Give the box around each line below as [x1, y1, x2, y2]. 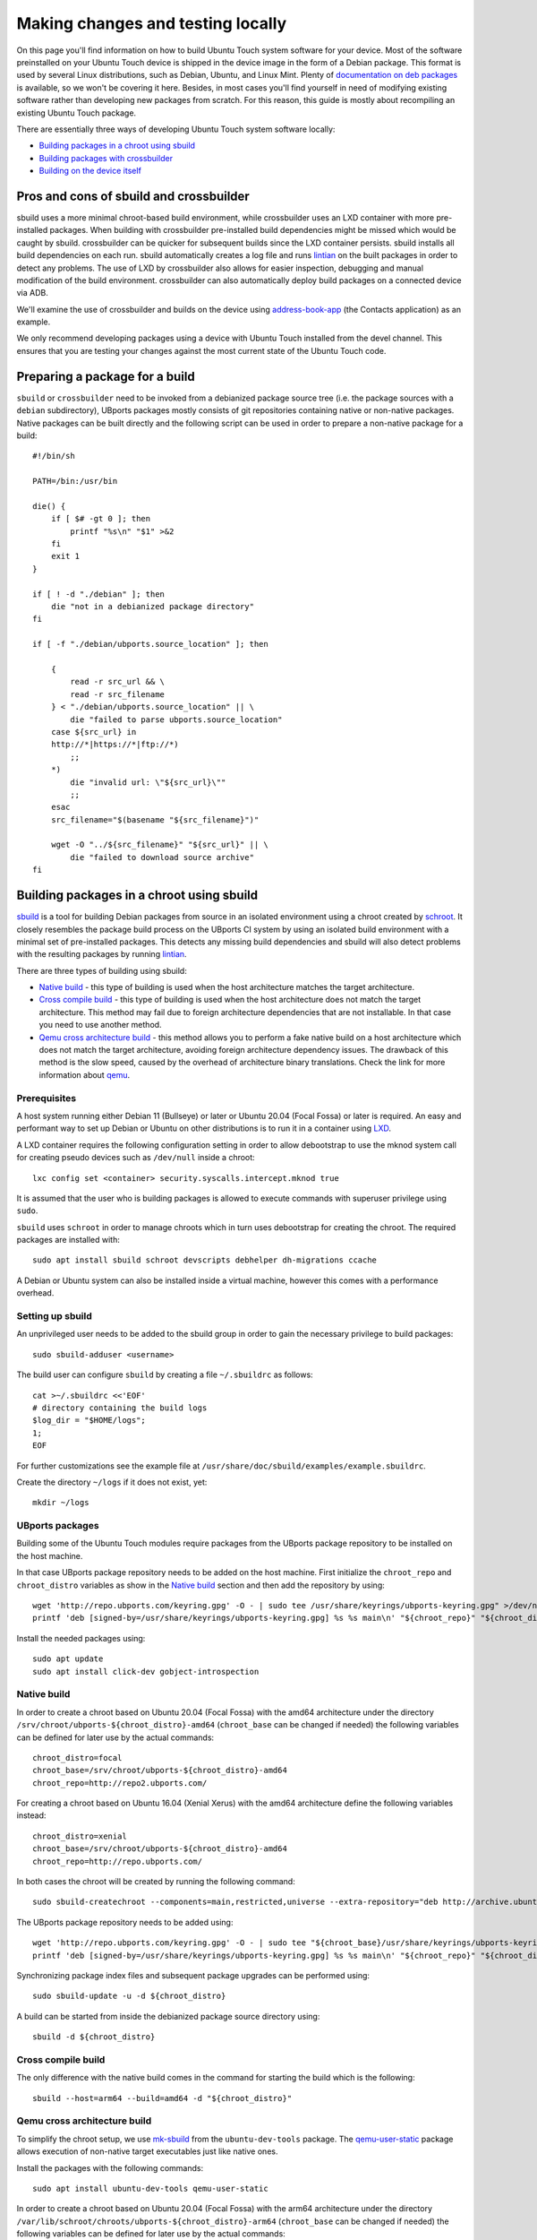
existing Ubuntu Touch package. [16, 108, 137, 118]
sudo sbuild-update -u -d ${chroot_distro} [32, 1991, 226, 2002]
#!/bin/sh [32, 451, 75, 461]
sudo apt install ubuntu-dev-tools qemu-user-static [32, 2183, 268, 2193]
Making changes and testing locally [16, 13, 287, 33]
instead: [16, 1810, 47, 1821]
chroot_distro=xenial [32, 1831, 127, 1841]
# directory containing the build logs [32, 1402, 208, 1413]
